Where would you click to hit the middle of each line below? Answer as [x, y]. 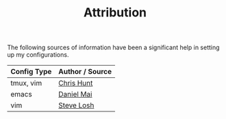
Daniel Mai [75, 94]
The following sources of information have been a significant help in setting [114, 48]
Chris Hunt [75, 83]
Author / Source [85, 72]
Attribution [115, 13]
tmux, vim [26, 83]
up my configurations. [38, 55]
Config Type [31, 72]
